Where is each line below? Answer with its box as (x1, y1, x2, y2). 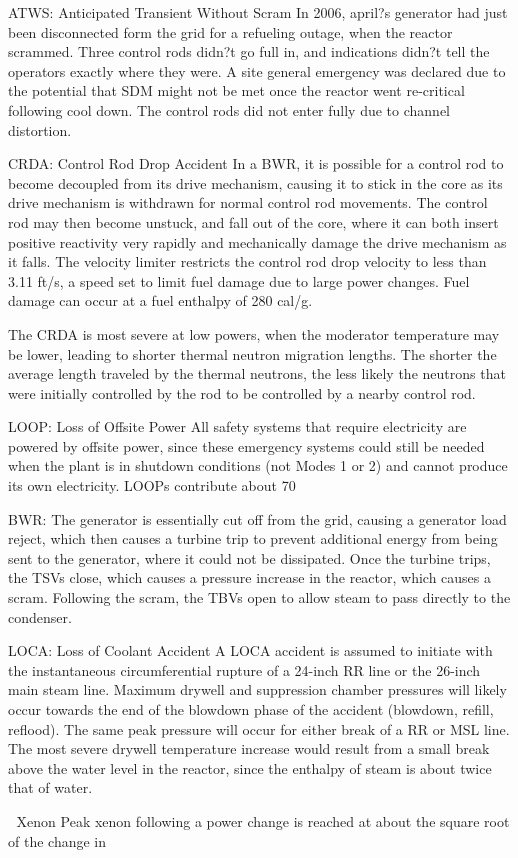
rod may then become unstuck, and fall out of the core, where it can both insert (8, 211, 499, 232)
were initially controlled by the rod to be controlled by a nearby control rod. (8, 382, 476, 403)
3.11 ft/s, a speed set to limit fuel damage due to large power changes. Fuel (8, 270, 470, 291)
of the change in (8, 830, 106, 851)
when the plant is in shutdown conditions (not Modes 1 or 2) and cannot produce (8, 455, 508, 476)
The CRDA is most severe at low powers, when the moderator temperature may (8, 323, 500, 344)
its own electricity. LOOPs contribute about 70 (8, 475, 296, 496)
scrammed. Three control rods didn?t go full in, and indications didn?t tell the (8, 41, 490, 62)
